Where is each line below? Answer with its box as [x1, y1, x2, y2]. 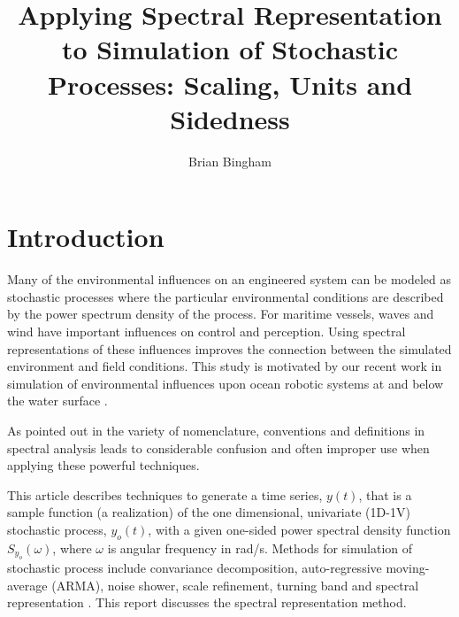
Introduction [7, 219, 164, 255]
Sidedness [170, 100, 290, 136]
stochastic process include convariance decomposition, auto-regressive [7, 559, 382, 577]
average [7, 575, 48, 594]
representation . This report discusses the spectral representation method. [7, 593, 407, 612]
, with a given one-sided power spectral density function [148, 520, 451, 538]
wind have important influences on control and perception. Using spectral [7, 322, 406, 340]
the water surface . [7, 391, 108, 410]
